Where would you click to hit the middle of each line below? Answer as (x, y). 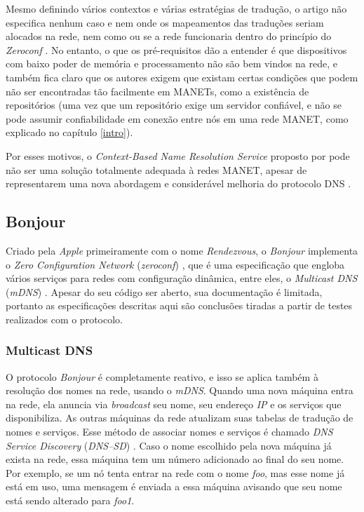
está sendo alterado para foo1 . (70, 500)
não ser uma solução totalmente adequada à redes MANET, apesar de (156, 169)
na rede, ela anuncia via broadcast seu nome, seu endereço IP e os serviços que (174, 404)
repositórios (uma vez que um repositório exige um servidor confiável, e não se (174, 105)
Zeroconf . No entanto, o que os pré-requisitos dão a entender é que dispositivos (176, 49)
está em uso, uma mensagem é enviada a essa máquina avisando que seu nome (174, 486)
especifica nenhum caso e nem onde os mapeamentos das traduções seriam (165, 22)
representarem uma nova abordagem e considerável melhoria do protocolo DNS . (178, 183)
